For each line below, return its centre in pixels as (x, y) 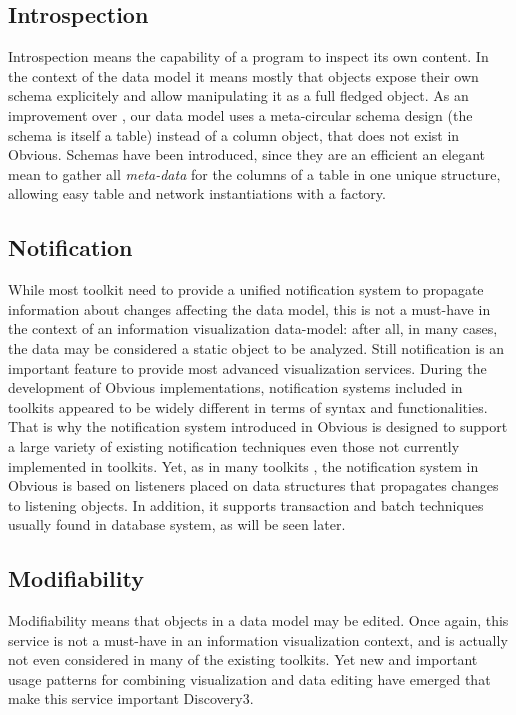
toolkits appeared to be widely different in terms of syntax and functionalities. (248, 406)
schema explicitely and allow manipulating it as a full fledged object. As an (238, 95)
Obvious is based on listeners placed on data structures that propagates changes (253, 485)
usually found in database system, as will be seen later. (177, 524)
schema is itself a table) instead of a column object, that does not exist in (234, 134)
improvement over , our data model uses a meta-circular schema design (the (240, 114)
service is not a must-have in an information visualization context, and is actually (258, 639)
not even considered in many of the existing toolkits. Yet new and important (243, 659)
